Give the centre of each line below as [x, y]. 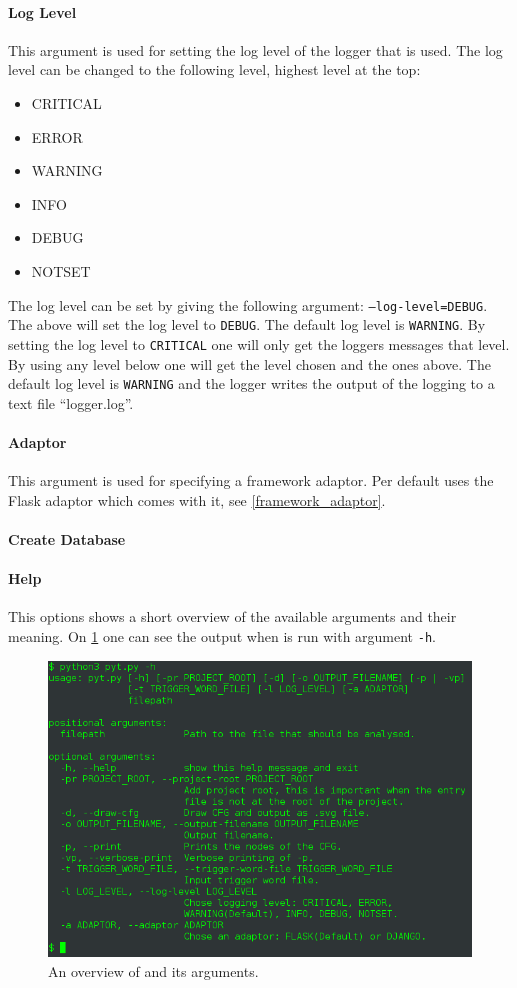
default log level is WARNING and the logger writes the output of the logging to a [251, 383]
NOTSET [61, 270]
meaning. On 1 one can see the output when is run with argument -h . [222, 635]
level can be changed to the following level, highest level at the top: [214, 69]
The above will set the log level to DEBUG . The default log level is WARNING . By [247, 324]
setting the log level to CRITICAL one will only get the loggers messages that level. [259, 343]
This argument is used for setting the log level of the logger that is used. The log [255, 49]
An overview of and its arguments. [153, 971]
